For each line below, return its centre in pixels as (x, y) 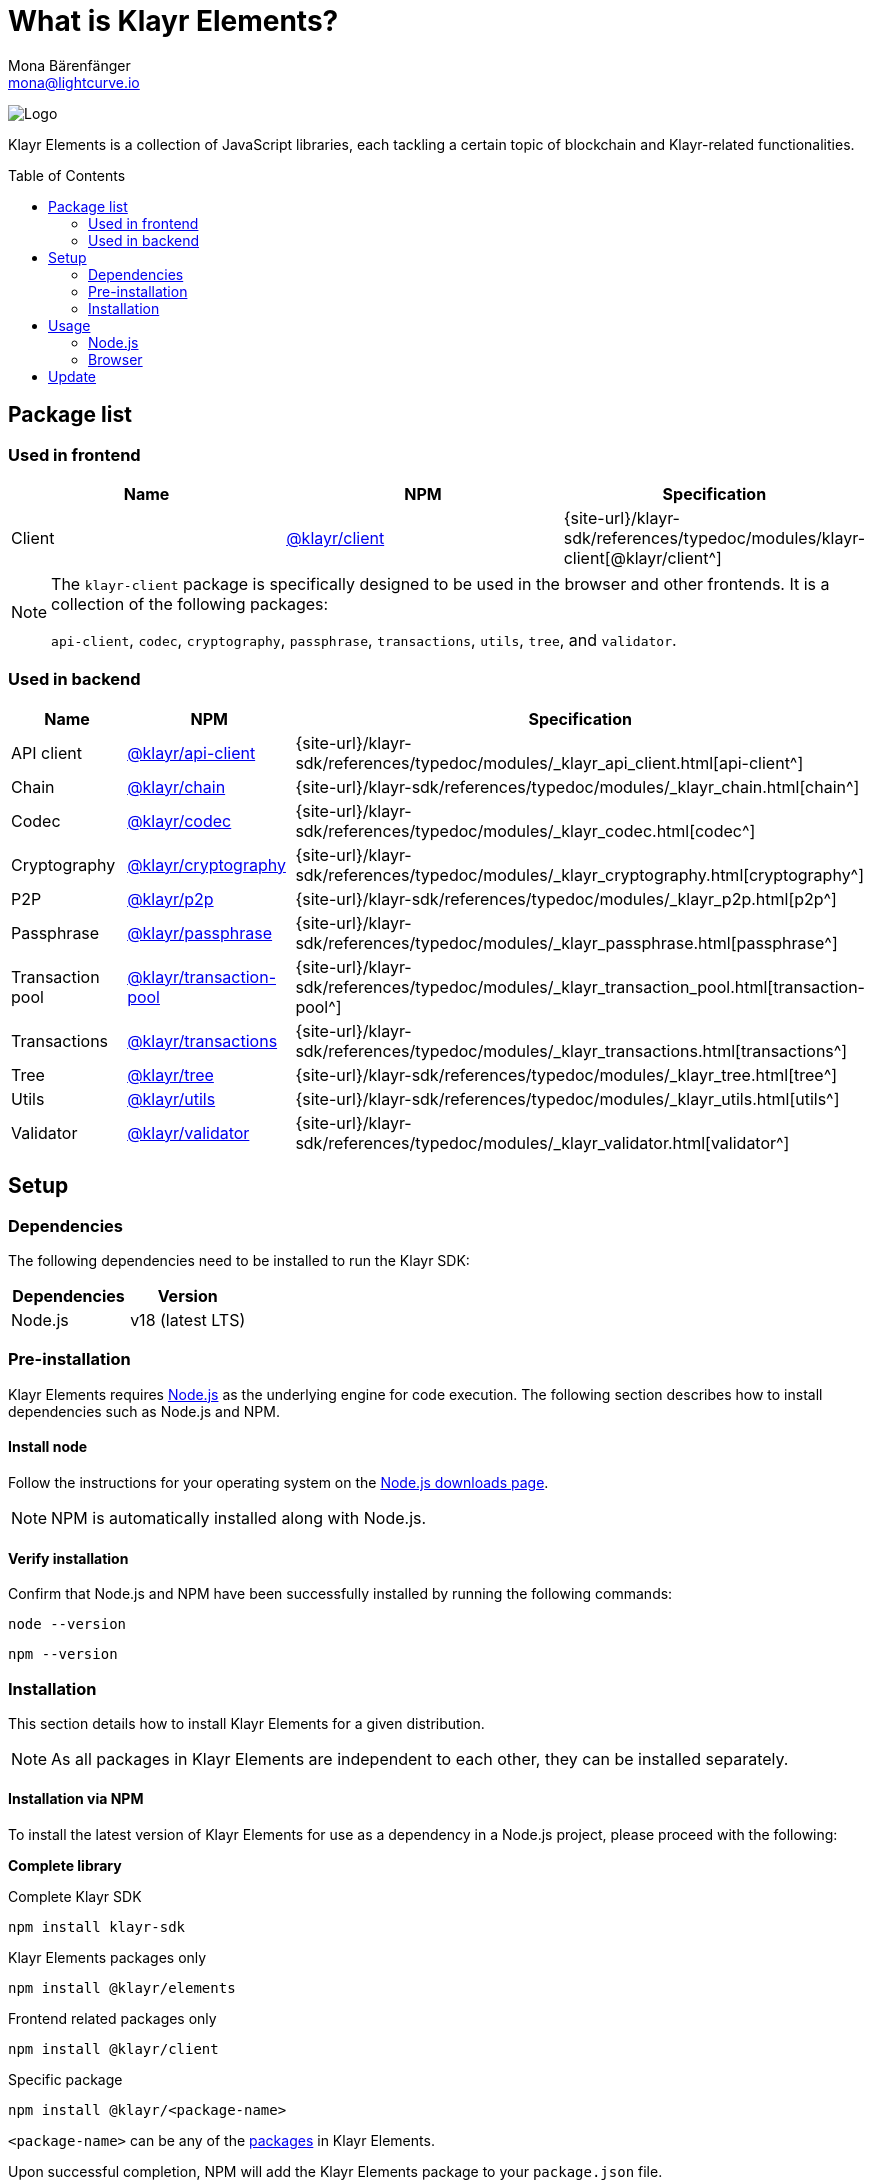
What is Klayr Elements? (173, 21)
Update (72, 376)
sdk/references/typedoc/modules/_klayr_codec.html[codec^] (525, 830)
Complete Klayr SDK (75, 1897)
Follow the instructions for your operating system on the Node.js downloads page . (278, 1482)
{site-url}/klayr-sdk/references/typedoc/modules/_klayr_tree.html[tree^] (566, 1074)
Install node (48, 1447)
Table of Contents (67, 175)
